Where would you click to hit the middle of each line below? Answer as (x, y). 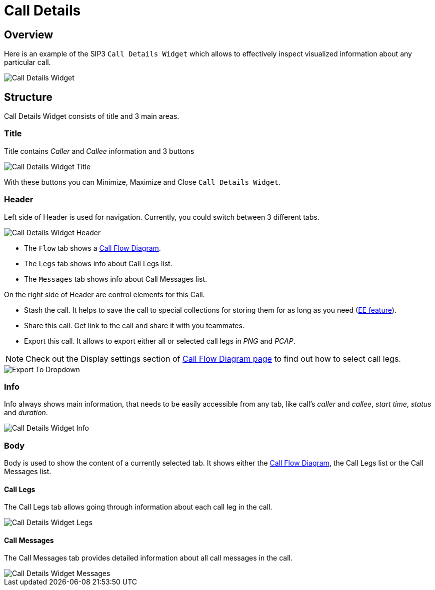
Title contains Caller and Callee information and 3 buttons (99, 151)
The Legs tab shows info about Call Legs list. (98, 263)
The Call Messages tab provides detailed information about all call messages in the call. (148, 558)
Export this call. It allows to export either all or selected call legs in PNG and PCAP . (160, 341)
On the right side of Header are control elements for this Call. (104, 294)
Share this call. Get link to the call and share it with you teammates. (134, 325)
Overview (29, 34)
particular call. (27, 62)
